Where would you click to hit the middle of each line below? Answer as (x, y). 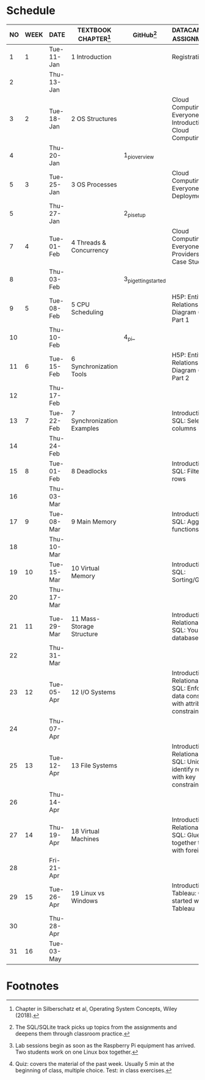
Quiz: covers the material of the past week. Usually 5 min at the (95, 1064)
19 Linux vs (88, 893)
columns (184, 429)
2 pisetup (135, 213)
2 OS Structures (94, 119)
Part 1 (181, 320)
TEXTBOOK (94, 30)
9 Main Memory (94, 522)
